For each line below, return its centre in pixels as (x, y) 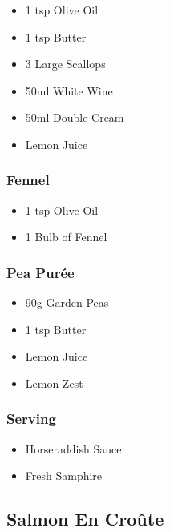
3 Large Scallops (65, 64)
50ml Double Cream (75, 117)
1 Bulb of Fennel (66, 237)
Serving (31, 419)
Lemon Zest (54, 383)
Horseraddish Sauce (73, 448)
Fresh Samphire (64, 476)
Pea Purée (40, 272)
